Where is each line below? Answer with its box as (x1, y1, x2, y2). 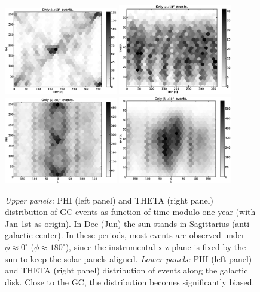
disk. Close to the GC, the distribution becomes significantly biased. (5, 275, 255, 288)
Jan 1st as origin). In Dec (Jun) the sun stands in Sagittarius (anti (5, 217, 250, 229)
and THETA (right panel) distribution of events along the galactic (5, 264, 248, 276)
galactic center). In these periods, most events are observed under (5, 229, 245, 241)
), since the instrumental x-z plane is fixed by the (65, 241, 246, 253)
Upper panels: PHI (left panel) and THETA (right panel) (5, 193, 213, 206)
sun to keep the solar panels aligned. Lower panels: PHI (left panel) (5, 252, 252, 265)
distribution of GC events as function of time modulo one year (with (5, 205, 256, 218)
